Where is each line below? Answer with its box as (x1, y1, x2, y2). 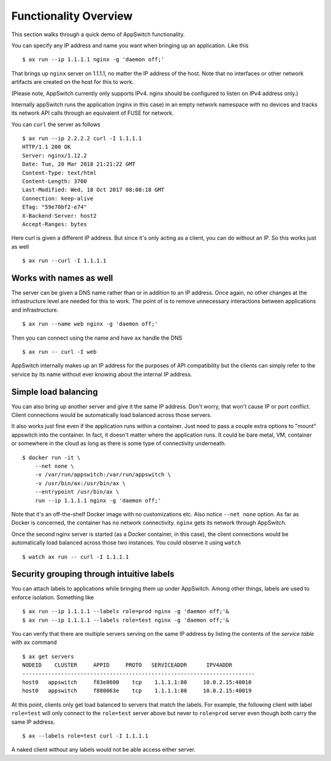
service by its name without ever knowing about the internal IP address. (11, 370, 192, 378)
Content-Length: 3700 (22, 178, 87, 185)
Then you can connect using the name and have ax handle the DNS (11, 334, 183, 342)
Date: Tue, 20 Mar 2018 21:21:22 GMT (22, 161, 136, 168)
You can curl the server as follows (11, 120, 101, 128)
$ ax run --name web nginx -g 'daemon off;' (22, 321, 159, 327)
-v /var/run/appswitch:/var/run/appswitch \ (34, 471, 171, 478)
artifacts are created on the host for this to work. (11, 78, 134, 86)
